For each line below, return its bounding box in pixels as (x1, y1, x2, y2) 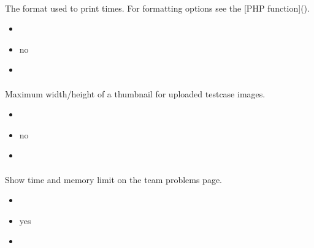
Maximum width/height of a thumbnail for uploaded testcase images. (5, 87, 266, 100)
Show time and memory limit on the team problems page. (5, 173, 223, 186)
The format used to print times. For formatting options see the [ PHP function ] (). (5, 1, 310, 14)
